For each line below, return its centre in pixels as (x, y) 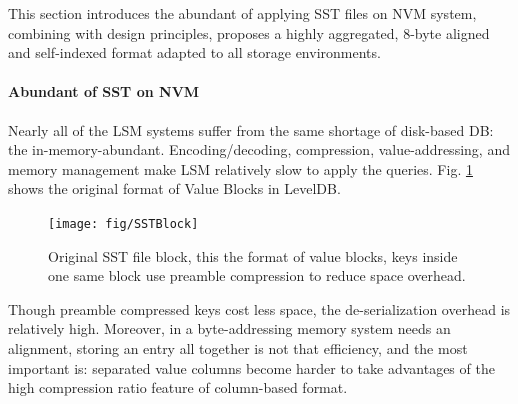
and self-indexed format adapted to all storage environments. (194, 52)
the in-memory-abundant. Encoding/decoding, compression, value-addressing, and (259, 149)
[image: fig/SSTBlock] (123, 223)
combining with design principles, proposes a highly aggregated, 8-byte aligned (249, 32)
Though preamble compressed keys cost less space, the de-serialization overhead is (259, 308)
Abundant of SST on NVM (104, 91)
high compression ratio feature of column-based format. (178, 387)
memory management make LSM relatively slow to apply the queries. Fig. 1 (240, 168)
